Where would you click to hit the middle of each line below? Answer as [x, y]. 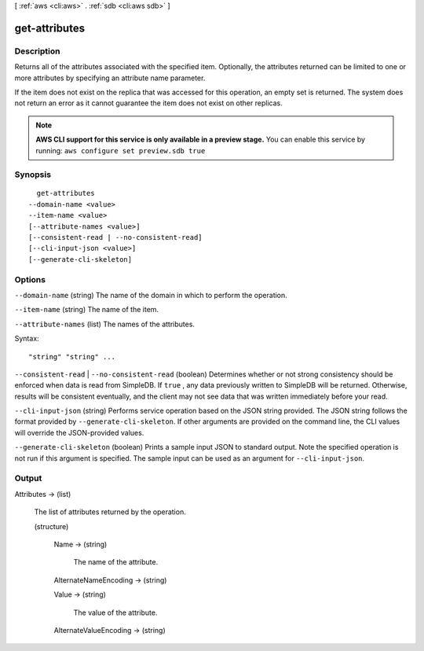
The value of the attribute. [115, 612]
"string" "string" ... [72, 357]
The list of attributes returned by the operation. [110, 512]
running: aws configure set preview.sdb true [121, 150]
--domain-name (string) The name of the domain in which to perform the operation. [151, 295]
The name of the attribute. [116, 562]
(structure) [51, 526]
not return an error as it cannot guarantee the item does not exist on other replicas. [148, 103]
